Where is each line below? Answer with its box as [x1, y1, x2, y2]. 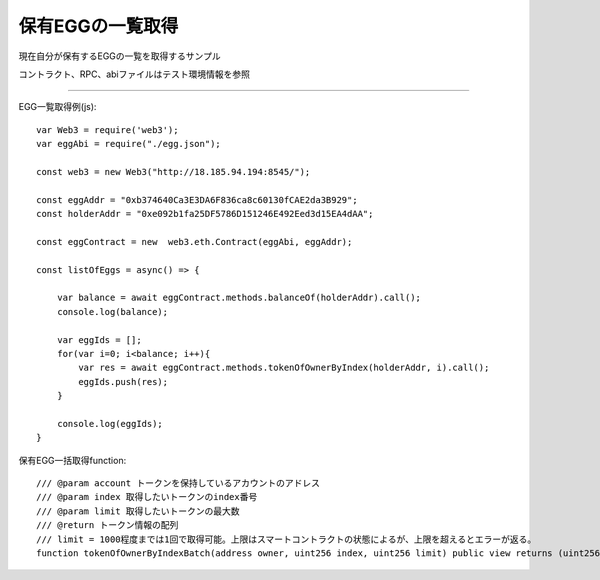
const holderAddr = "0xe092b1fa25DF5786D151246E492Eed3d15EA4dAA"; [36, 208, 374, 220]
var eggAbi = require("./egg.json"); [36, 138, 222, 150]
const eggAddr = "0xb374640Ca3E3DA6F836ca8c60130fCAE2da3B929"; [36, 194, 359, 205]
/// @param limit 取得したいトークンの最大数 [36, 505, 240, 517]
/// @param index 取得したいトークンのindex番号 [36, 491, 258, 503]
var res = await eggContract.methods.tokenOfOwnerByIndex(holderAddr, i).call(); [78, 362, 490, 374]
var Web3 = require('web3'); [36, 124, 179, 135]
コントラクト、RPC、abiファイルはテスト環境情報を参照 [18, 68, 250, 80]
